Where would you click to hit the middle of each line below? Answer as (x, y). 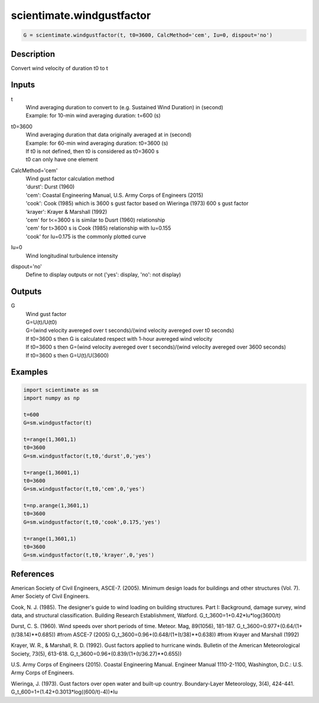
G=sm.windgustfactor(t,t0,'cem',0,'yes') (84, 489)
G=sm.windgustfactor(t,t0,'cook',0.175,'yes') (92, 522)
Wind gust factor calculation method (70, 179)
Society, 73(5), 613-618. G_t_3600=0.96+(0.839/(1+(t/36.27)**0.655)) (96, 653)
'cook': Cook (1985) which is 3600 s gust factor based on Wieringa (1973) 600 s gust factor (137, 203)
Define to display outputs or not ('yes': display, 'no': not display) (103, 275)
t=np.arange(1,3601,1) (56, 506)
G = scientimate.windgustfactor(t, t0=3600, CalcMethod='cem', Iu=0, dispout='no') (148, 35)
